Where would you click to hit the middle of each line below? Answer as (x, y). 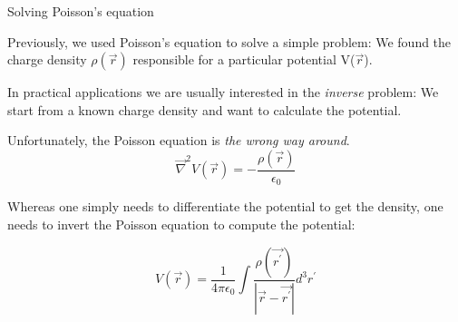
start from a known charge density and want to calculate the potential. (205, 109)
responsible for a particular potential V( (244, 59)
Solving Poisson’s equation (81, 11)
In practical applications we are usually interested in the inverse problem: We (223, 92)
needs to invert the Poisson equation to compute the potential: (181, 224)
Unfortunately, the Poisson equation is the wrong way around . (179, 140)
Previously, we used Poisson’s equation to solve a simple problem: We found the (229, 41)
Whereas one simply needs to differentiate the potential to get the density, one (225, 206)
